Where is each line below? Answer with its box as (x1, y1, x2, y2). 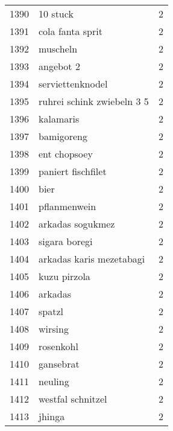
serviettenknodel (39, 77, 108, 91)
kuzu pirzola (39, 269, 90, 283)
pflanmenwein (39, 199, 96, 213)
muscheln (39, 42, 78, 56)
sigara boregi (39, 234, 93, 248)
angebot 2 (39, 59, 80, 73)
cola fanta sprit (39, 24, 102, 38)
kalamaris (39, 112, 80, 126)
